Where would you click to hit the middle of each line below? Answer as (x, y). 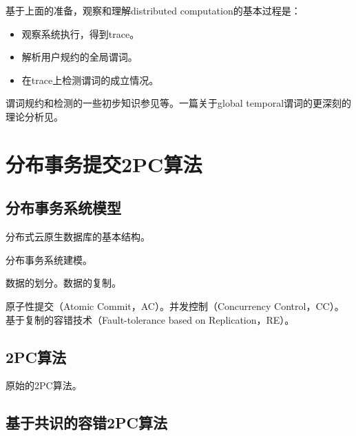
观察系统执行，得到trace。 (81, 33)
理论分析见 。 (34, 116)
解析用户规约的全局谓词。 (80, 57)
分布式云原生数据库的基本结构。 (78, 237)
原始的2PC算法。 (44, 385)
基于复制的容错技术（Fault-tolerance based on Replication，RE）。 (150, 319)
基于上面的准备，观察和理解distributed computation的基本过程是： (153, 10)
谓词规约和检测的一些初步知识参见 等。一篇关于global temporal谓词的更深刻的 (179, 103)
